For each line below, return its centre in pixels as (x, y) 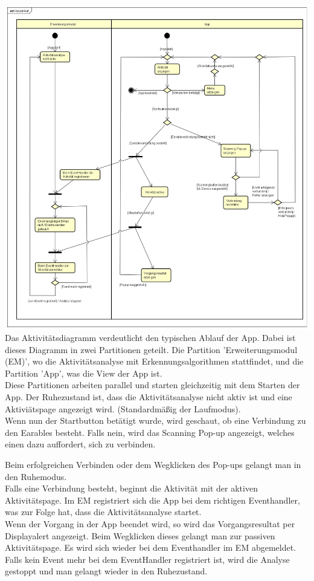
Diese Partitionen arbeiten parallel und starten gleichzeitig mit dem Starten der (152, 385)
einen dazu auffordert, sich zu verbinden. (80, 444)
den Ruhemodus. (36, 476)
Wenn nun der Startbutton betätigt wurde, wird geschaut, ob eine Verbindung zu (155, 420)
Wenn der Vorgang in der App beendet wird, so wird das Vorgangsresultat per (150, 524)
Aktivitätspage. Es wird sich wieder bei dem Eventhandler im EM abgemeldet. (150, 547)
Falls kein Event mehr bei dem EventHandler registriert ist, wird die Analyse (147, 559)
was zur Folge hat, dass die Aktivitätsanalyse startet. (103, 512)
